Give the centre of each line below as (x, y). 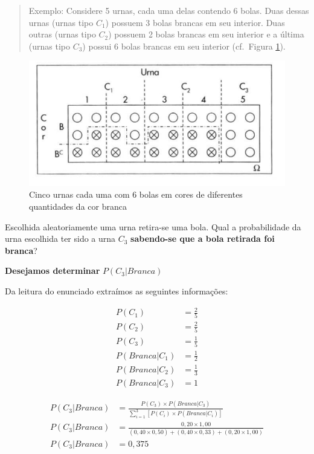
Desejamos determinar (53, 271)
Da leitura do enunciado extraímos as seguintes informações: (117, 290)
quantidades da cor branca (78, 206)
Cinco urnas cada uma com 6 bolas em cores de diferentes (136, 194)
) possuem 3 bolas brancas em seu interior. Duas (195, 22)
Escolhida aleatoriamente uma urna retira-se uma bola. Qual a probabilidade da (153, 226)
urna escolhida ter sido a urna (60, 238)
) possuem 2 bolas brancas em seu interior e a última (206, 34)
